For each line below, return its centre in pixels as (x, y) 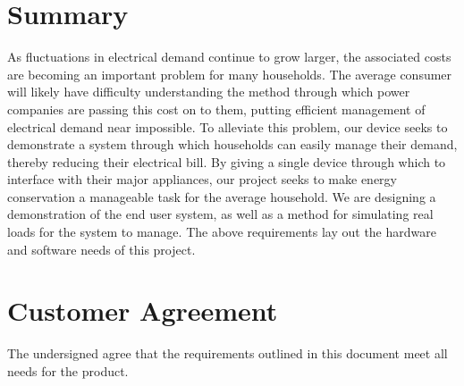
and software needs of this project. (101, 249)
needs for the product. (68, 370)
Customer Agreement (143, 310)
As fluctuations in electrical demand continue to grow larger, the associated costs (229, 57)
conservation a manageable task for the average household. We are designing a (222, 196)
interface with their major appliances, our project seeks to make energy (202, 179)
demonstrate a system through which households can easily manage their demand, (232, 144)
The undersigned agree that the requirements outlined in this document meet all (228, 353)
